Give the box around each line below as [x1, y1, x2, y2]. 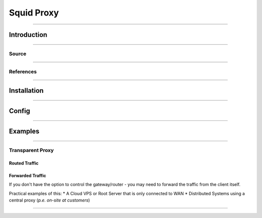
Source [9, 50, 27, 57]
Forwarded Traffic [9, 172, 46, 178]
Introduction [9, 31, 48, 39]
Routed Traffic [9, 160, 39, 166]
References [9, 68, 37, 75]
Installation [9, 86, 44, 95]
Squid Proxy [9, 7, 59, 18]
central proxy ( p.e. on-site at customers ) [9, 197, 90, 203]
